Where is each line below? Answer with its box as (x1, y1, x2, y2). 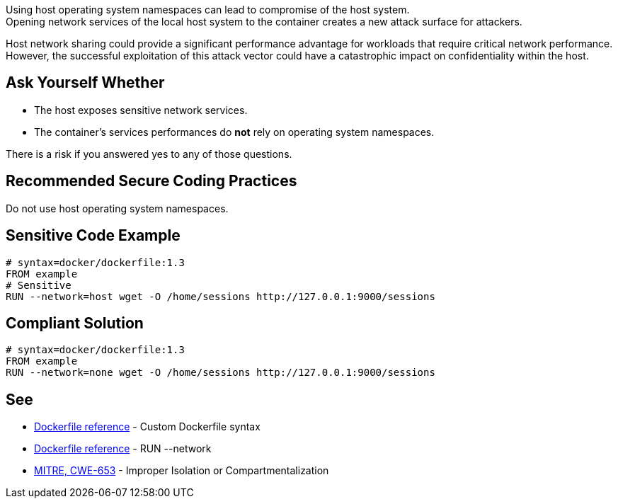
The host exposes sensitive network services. (34, 103, 248, 116)
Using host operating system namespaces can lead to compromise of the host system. (6, 4, 410, 16)
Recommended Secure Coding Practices (6, 172, 297, 190)
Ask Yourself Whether (6, 74, 165, 92)
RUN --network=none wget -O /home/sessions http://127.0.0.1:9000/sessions (6, 367, 435, 379)
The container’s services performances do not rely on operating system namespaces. (34, 125, 435, 138)
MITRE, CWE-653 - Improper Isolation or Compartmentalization (34, 464, 329, 477)
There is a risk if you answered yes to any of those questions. (6, 147, 292, 160)
